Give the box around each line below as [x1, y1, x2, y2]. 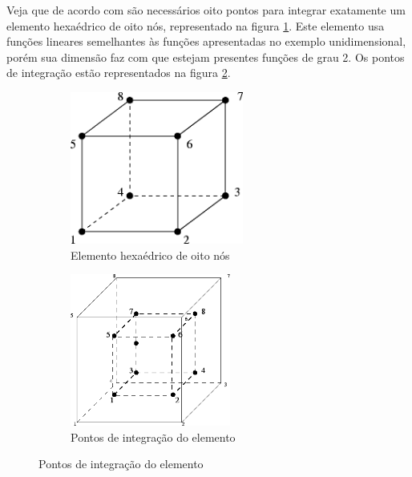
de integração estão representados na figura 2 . [6, 64, 231, 81]
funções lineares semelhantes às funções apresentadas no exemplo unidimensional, [6, 33, 406, 50]
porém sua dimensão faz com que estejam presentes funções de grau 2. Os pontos [6, 48, 405, 65]
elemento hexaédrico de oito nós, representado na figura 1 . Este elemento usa [6, 17, 385, 34]
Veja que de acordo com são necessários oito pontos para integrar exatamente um [6, 2, 406, 18]
